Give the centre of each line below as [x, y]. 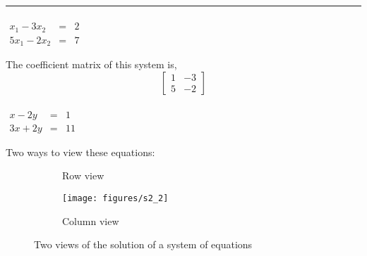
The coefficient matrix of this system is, [91, 64]
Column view [91, 220]
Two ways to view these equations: [80, 152]
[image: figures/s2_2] [115, 198]
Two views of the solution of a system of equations [143, 244]
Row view [83, 175]
